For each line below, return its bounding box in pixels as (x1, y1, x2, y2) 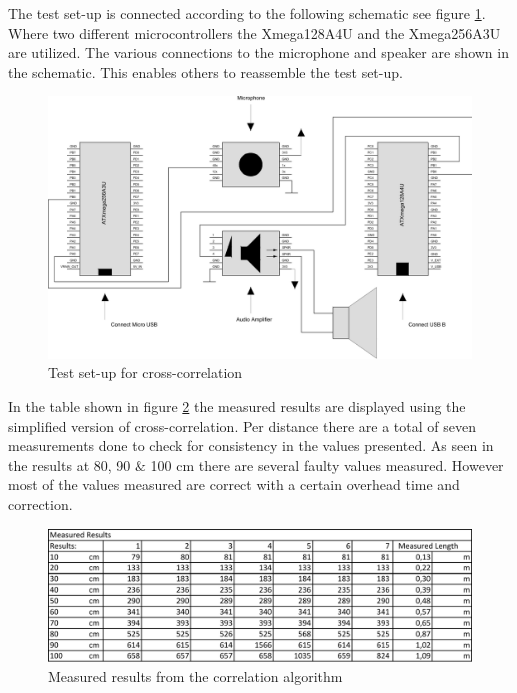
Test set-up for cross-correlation (48, 362, 243, 383)
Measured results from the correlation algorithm (48, 665, 343, 686)
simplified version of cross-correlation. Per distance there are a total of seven (8, 415, 476, 436)
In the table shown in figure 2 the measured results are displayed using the (8, 396, 466, 417)
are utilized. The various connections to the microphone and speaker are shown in (8, 42, 509, 63)
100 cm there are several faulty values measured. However (150, 454, 504, 475)
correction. (8, 494, 73, 515)
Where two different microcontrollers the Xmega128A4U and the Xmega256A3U (8, 22, 501, 43)
